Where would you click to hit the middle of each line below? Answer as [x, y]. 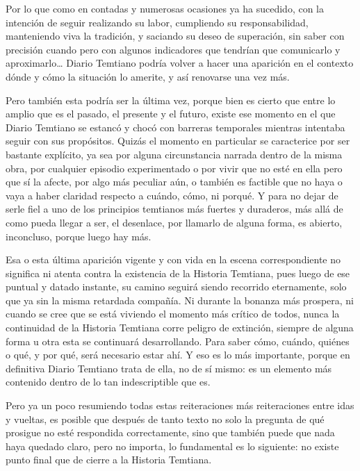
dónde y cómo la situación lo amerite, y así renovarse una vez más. [148, 76]
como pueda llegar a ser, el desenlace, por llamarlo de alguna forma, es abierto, [174, 222]
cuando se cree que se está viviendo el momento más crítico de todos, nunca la [173, 314]
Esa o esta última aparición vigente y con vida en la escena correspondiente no [173, 259]
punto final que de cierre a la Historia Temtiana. [109, 460]
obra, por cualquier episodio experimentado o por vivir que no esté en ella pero [174, 168]
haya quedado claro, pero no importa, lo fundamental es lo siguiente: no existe [172, 446]
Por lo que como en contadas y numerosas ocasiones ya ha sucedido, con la [165, 8]
